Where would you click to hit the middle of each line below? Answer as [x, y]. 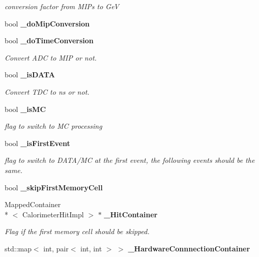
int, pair [56, 248]
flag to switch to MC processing [53, 126]
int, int [91, 248]
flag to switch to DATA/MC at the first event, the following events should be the [130, 160]
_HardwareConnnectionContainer [189, 248]
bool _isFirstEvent [37, 143]
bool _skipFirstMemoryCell [54, 187]
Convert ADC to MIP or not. [51, 57]
